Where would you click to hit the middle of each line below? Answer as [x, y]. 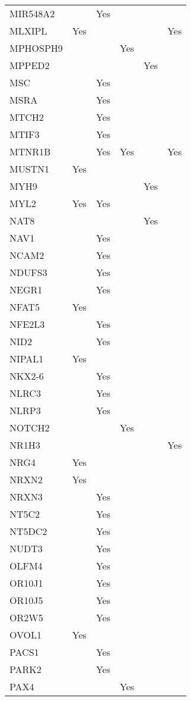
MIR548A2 [32, 13]
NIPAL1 [27, 359]
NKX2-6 [27, 376]
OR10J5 [26, 600]
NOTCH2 [30, 428]
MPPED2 [30, 65]
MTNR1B [30, 151]
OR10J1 [26, 583]
